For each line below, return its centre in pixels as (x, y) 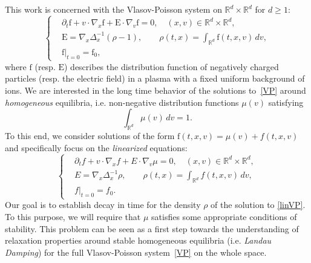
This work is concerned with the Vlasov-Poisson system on (113, 9)
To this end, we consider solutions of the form (90, 135)
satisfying (286, 102)
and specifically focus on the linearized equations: (96, 147)
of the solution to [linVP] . (258, 205)
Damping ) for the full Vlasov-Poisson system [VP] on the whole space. (136, 252)
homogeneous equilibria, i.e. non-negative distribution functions (122, 102)
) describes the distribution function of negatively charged (172, 66)
